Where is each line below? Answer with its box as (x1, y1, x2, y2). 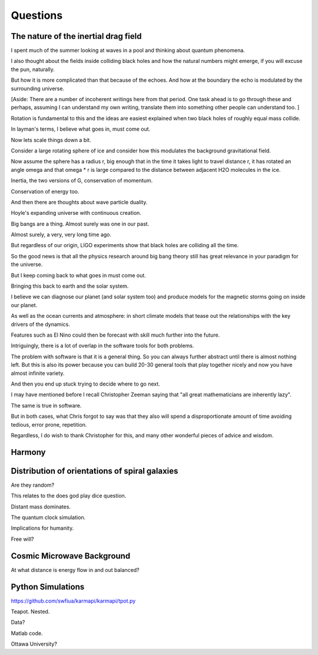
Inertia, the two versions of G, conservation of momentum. (11, 177, 153, 184)
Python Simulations (11, 581, 85, 591)
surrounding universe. (11, 85, 65, 92)
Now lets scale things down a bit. (11, 136, 91, 144)
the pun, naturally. (11, 65, 55, 73)
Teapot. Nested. (11, 608, 50, 615)
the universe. (11, 261, 43, 268)
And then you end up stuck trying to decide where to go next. (11, 380, 160, 387)
